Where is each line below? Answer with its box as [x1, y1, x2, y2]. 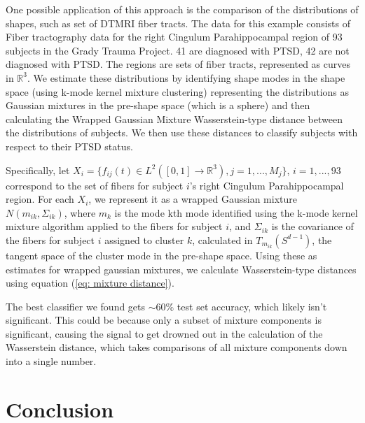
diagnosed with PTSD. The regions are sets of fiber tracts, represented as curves [6, 57, 351, 71]
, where [64, 205, 96, 220]
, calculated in [192, 232, 253, 247]
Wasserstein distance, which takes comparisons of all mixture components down [6, 340, 347, 354]
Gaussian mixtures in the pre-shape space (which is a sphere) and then [6, 98, 310, 113]
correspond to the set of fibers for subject [6, 178, 184, 192]
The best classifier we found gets [6, 299, 146, 313]
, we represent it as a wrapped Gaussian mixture [88, 192, 297, 206]
